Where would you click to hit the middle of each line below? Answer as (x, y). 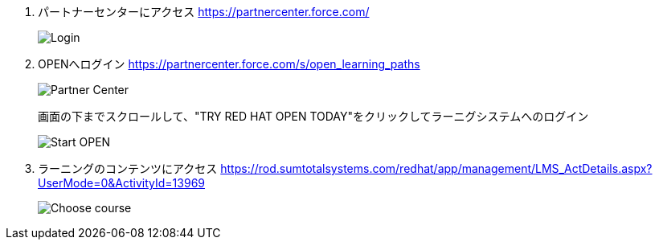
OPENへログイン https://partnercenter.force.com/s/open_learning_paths (229, 64)
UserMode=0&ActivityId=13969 (122, 183)
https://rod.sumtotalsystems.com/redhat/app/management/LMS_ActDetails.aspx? (436, 168)
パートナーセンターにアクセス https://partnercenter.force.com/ (204, 12)
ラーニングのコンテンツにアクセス (128, 168)
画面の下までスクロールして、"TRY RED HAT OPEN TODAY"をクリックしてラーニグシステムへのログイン (313, 116)
